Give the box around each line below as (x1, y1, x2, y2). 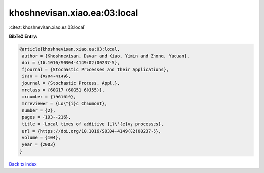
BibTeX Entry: (9, 33, 38, 39)
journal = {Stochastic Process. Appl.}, (22, 80, 120, 86)
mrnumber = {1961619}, (22, 94, 77, 99)
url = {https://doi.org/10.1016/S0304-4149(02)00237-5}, (22, 128, 161, 134)
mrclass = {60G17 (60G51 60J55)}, (22, 87, 105, 93)
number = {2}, (22, 108, 56, 113)
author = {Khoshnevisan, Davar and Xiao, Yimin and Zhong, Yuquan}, (22, 53, 190, 58)
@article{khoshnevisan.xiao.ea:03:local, (19, 46, 120, 52)
